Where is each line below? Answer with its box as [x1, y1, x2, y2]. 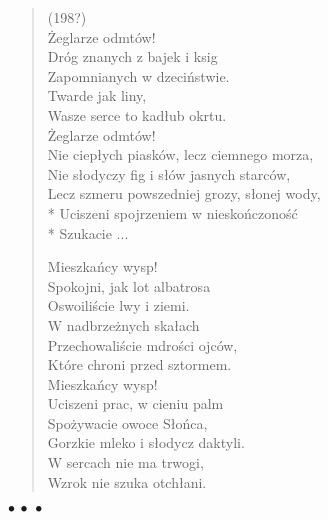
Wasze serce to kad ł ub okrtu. [47, 104, 227, 125]
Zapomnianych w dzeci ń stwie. [47, 65, 230, 86]
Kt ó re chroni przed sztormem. [47, 354, 232, 375]
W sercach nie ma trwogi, [47, 452, 204, 473]
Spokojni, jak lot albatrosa [47, 275, 211, 296]
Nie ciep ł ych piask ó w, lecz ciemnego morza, [47, 144, 314, 165]
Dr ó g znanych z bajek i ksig [47, 46, 218, 67]
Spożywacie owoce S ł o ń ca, [47, 412, 208, 433]
